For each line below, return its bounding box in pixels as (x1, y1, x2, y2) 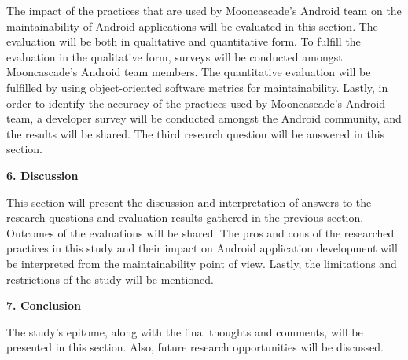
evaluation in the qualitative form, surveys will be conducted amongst (6, 48, 343, 64)
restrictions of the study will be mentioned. (6, 270, 214, 287)
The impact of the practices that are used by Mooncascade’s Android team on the (6, 2, 402, 18)
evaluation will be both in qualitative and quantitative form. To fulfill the (6, 33, 361, 50)
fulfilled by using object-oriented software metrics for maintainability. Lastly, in (6, 79, 388, 95)
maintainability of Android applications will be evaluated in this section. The (6, 17, 378, 34)
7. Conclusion (6, 297, 81, 314)
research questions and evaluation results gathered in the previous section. (6, 209, 364, 226)
